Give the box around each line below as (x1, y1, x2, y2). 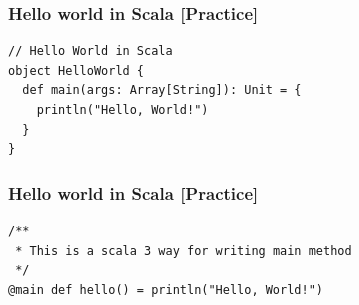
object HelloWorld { (8, 63, 145, 78)
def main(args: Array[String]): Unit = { (22, 83, 302, 98)
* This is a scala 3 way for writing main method (15, 243, 352, 258)
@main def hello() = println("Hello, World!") (8, 282, 323, 297)
